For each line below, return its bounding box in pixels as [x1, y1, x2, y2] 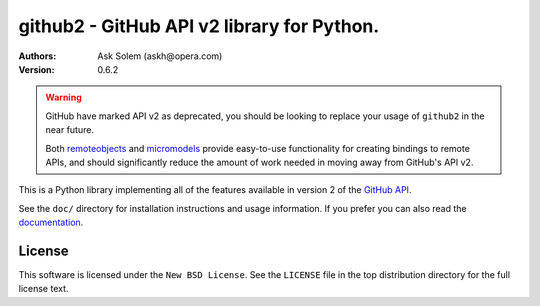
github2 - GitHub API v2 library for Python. [18, 15, 380, 37]
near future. [45, 124, 95, 136]
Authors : [18, 50, 57, 62]
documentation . [18, 216, 84, 229]
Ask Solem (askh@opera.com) [97, 50, 223, 62]
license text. [18, 283, 69, 295]
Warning [45, 91, 82, 104]
